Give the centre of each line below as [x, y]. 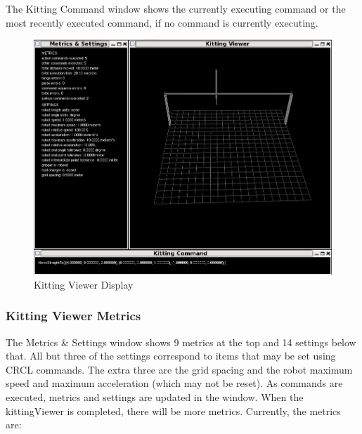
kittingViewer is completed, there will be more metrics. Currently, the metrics [173, 410]
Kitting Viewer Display [84, 284]
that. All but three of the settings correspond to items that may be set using [171, 356]
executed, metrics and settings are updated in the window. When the [155, 396]
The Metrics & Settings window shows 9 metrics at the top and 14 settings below [181, 342]
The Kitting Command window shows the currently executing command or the [176, 8]
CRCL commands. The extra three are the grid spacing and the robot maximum [179, 369]
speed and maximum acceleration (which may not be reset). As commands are [174, 383]
